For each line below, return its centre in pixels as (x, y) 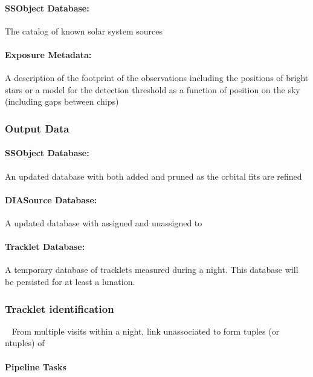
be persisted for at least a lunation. (70, 281)
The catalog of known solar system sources (84, 31)
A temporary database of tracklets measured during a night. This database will (152, 270)
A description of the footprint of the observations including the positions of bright (157, 78)
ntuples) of (25, 343)
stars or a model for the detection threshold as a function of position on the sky (153, 89)
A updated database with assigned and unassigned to (104, 223)
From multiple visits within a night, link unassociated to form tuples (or (146, 331)
